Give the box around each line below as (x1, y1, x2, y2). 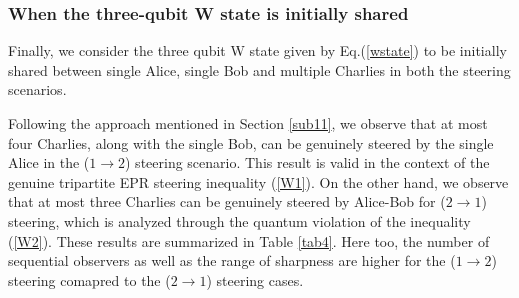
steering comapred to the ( (8, 269, 171, 290)
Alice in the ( (8, 152, 90, 173)
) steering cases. (206, 269, 304, 290)
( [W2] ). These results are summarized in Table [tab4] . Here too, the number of (8, 230, 490, 251)
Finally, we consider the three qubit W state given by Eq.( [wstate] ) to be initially (8, 40, 507, 61)
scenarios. (8, 79, 67, 100)
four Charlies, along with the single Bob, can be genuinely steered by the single (8, 132, 494, 153)
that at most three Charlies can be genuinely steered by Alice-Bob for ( (8, 191, 446, 212)
